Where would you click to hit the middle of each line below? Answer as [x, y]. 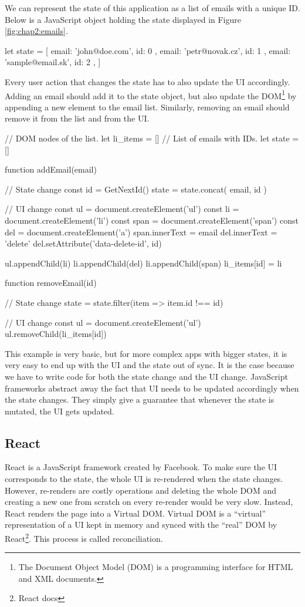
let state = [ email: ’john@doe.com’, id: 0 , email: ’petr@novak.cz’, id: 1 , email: [148, 50]
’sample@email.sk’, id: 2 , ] [53, 62]
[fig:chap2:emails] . [36, 31]
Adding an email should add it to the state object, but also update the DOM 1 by [151, 95]
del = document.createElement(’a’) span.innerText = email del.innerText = [141, 232]
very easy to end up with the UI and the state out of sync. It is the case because [150, 365]
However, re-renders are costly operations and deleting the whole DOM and [141, 490]
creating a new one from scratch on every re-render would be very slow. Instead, [149, 502]
